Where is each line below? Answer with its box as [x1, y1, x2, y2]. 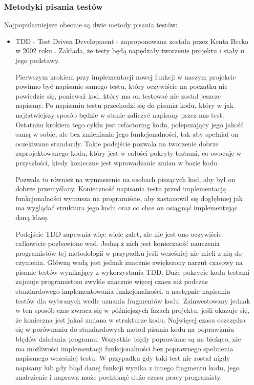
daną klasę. [15, 212, 49, 222]
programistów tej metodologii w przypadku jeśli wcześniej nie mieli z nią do [15, 247, 242, 258]
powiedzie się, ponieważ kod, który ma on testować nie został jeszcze [15, 90, 221, 101]
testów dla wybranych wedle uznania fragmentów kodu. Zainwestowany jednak [15, 295, 250, 305]
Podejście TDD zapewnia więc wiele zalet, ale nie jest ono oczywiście [15, 228, 222, 239]
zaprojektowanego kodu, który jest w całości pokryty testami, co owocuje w [15, 148, 242, 158]
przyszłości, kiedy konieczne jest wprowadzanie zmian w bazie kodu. [15, 157, 219, 167]
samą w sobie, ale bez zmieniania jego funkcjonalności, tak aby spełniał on [15, 129, 238, 139]
